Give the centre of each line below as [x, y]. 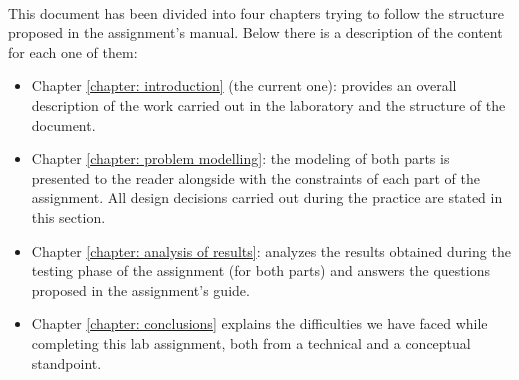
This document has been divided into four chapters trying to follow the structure [256, 12]
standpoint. [66, 362]
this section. [68, 216]
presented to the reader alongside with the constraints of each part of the [255, 177]
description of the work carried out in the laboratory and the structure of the [268, 104]
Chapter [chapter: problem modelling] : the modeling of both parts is [240, 158]
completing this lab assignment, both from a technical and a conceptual [251, 342]
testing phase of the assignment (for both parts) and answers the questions [260, 270]
